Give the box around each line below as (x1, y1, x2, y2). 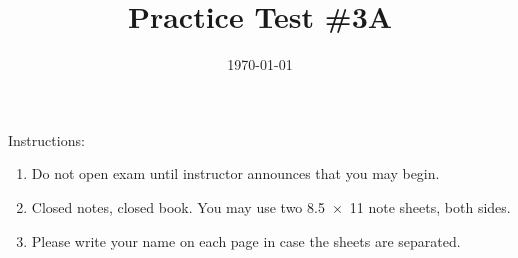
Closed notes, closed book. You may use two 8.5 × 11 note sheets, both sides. (31, 196, 511, 217)
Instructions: (8, 129, 85, 150)
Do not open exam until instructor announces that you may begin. (31, 163, 440, 184)
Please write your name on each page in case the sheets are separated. (31, 230, 461, 251)
